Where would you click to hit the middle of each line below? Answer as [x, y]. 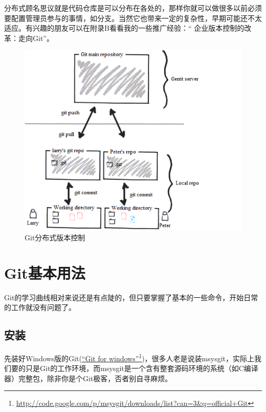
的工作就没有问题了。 [40, 307]
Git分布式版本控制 [55, 237]
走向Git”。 [36, 38]
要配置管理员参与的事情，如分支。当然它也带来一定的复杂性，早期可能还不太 [133, 18]
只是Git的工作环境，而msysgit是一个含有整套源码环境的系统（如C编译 [142, 368]
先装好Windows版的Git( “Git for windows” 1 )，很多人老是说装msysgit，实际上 [129, 357]
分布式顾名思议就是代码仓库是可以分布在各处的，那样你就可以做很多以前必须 [133, 8]
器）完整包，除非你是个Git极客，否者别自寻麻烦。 [88, 378]
